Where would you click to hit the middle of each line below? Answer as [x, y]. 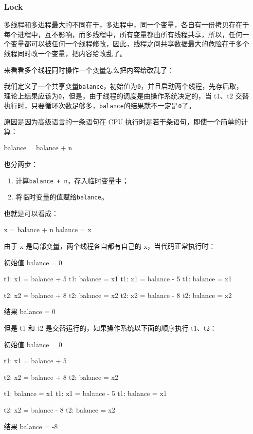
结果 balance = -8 [31, 426]
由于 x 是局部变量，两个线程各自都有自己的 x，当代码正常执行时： [110, 246]
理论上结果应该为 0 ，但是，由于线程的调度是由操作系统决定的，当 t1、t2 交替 [126, 95]
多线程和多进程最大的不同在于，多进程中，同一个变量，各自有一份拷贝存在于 [126, 25]
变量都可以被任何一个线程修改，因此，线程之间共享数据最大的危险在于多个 [130, 44]
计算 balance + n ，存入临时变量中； [72, 180]
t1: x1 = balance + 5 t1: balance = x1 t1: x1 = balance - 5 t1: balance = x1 [118, 279]
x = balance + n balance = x [48, 229]
